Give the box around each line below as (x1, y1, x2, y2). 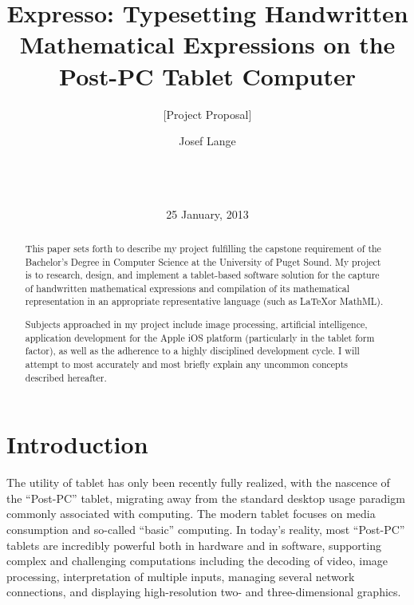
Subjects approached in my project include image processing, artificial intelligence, (25, 318, 368, 331)
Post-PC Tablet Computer (59, 59, 356, 92)
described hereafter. (25, 370, 107, 384)
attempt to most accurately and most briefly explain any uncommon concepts (25, 358, 348, 370)
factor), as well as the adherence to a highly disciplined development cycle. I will (25, 344, 360, 358)
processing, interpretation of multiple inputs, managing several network (6, 567, 355, 584)
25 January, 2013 (166, 206, 249, 223)
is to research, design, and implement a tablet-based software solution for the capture (25, 268, 380, 282)
